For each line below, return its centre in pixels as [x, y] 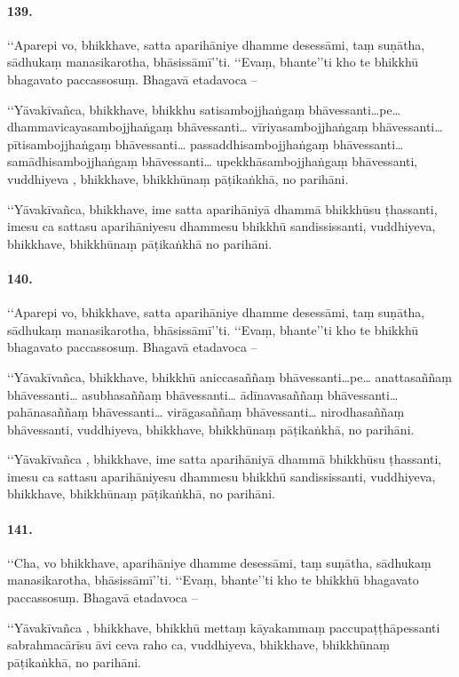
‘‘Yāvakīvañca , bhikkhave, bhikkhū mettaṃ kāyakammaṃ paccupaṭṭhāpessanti [224, 627]
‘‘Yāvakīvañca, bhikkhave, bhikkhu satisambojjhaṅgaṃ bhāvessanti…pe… [204, 109]
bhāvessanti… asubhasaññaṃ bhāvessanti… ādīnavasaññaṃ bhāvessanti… [203, 394]
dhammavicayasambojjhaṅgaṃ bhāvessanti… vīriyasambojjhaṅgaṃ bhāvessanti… [225, 127]
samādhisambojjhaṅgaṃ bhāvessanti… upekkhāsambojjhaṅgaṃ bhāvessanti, [213, 161]
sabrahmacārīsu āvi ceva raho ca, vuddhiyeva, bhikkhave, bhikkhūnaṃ [198, 645]
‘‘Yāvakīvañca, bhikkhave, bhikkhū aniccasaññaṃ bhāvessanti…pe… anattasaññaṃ [229, 376]
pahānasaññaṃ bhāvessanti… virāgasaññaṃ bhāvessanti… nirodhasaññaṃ [206, 412]
